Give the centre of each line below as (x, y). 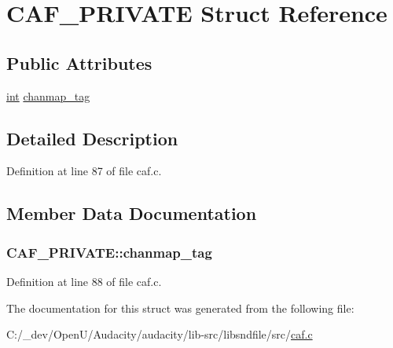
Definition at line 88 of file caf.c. (84, 281)
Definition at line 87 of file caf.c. (84, 171)
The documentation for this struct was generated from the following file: (180, 308)
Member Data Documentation (132, 213)
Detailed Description (92, 138)
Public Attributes (79, 62)
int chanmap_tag (48, 95)
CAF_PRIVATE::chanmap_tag (109, 252)
